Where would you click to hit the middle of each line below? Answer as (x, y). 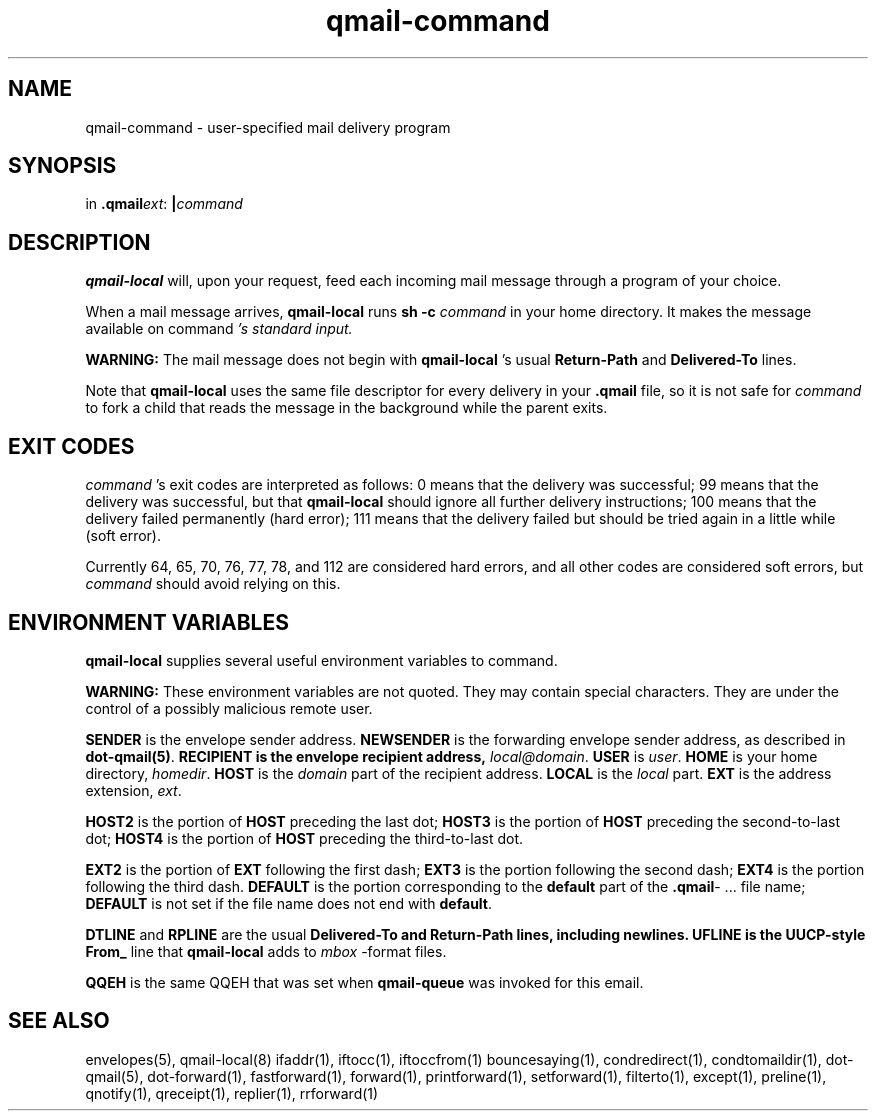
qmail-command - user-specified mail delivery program (268, 127)
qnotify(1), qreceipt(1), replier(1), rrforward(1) (232, 1093)
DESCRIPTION (79, 242)
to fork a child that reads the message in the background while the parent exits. (346, 408)
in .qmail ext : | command (164, 204)
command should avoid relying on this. (213, 584)
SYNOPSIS (62, 166)
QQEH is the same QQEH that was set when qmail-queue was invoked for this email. (364, 982)
